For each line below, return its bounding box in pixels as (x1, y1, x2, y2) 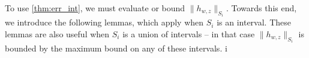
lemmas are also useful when (5, 28, 110, 40)
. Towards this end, (226, 2, 297, 14)
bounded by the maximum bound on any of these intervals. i (5, 42, 227, 54)
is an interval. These (217, 16, 291, 28)
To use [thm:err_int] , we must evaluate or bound (5, 2, 185, 14)
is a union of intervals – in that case (122, 28, 255, 40)
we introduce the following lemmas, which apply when (5, 16, 204, 28)
